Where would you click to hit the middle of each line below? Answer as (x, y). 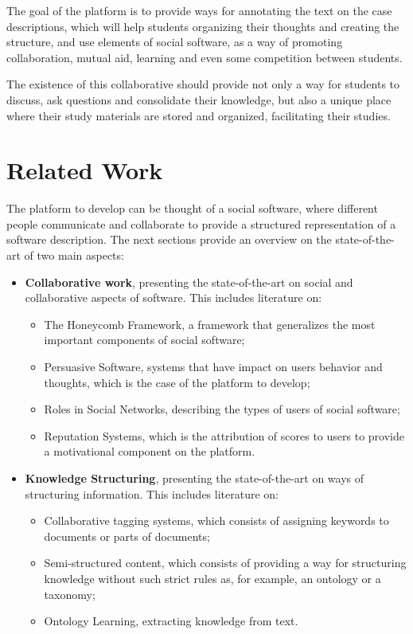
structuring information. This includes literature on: (152, 493)
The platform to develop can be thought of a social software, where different (192, 208)
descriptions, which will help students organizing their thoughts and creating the (203, 26)
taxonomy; (70, 594)
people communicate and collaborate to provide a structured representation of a (201, 223)
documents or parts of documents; (127, 536)
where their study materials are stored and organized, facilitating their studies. (199, 115)
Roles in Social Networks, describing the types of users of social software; (222, 409)
